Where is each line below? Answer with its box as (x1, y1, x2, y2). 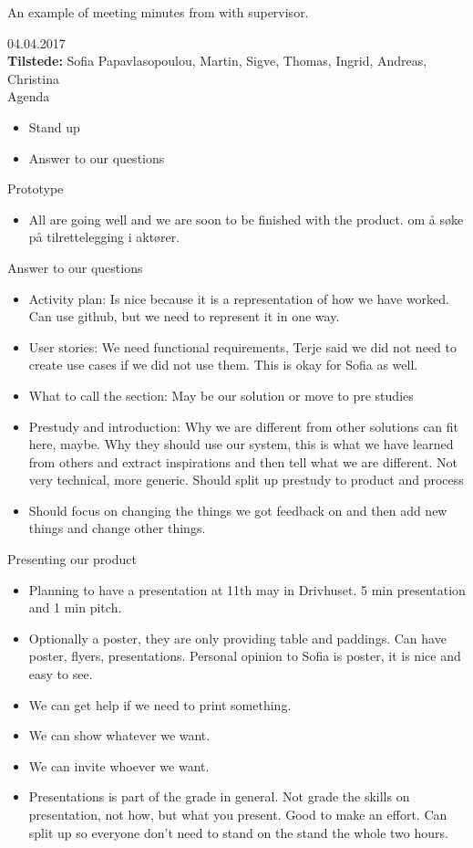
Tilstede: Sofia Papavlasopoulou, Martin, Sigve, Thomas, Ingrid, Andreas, (7, 51, 427, 70)
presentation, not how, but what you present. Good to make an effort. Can (28, 805, 447, 823)
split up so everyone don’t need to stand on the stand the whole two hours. (28, 822, 448, 842)
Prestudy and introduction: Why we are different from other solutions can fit (28, 416, 459, 435)
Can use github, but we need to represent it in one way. (28, 307, 340, 326)
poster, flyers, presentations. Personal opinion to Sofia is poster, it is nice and (28, 646, 461, 665)
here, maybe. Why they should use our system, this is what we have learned (28, 434, 454, 454)
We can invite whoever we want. (28, 756, 210, 775)
